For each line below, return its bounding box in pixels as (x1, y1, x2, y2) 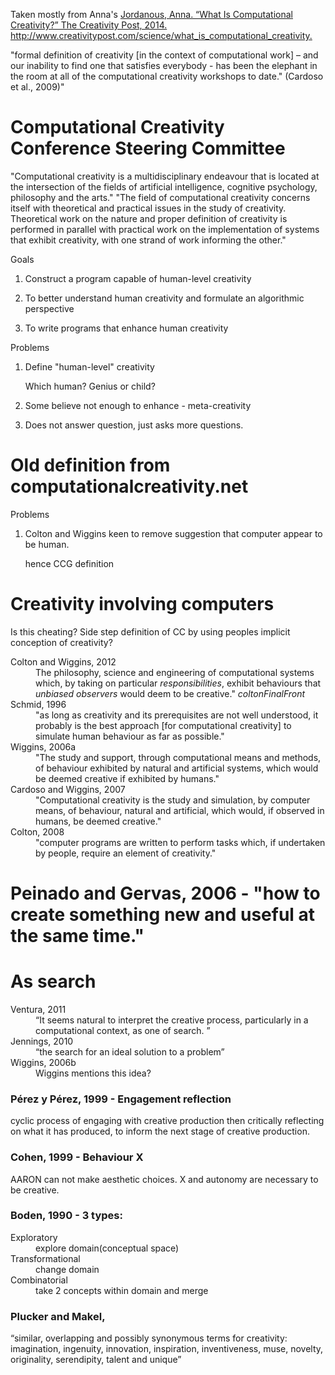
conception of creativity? (10, 636, 113, 648)
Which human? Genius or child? (24, 380, 156, 392)
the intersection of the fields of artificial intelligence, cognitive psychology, (10, 180, 318, 193)
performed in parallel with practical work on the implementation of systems (10, 223, 320, 235)
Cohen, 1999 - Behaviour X (10, 1150, 144, 1164)
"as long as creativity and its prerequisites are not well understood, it (35, 709, 319, 721)
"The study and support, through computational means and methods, (35, 751, 322, 763)
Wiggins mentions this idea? (35, 1067, 152, 1079)
